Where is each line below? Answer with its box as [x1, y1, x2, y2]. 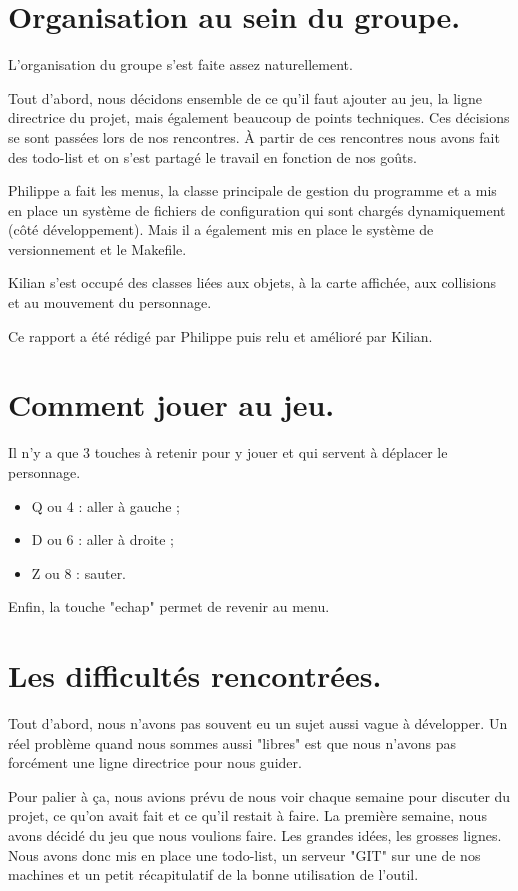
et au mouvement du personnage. [8, 292, 212, 313]
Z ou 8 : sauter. [31, 562, 127, 583]
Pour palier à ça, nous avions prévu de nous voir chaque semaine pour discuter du [8, 785, 511, 806]
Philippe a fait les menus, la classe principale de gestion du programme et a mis [8, 180, 497, 201]
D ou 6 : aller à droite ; [31, 529, 175, 550]
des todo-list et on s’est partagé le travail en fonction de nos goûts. [8, 146, 417, 167]
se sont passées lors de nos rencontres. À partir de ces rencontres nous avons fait [8, 126, 500, 147]
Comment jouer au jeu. [8, 384, 335, 425]
